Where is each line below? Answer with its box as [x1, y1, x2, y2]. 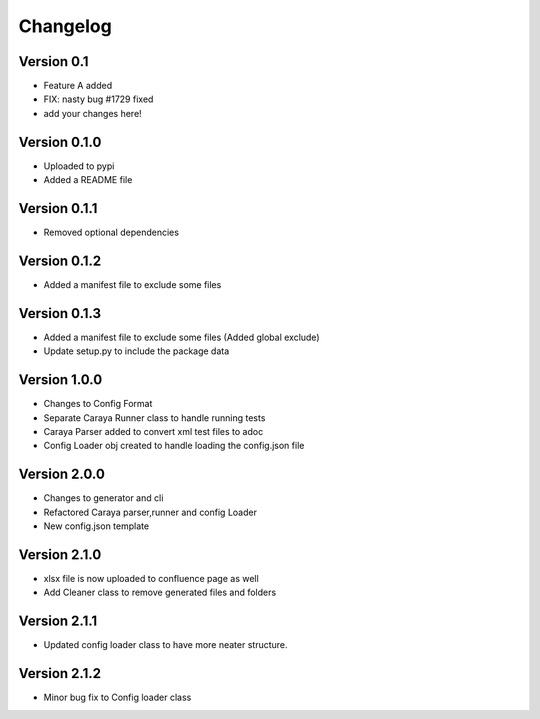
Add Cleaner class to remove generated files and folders [43, 586, 277, 599]
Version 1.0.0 [18, 371, 103, 389]
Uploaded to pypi [43, 160, 115, 172]
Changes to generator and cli [43, 492, 164, 504]
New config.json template [43, 520, 150, 532]
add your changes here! [43, 107, 142, 119]
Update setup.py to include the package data [43, 345, 230, 357]
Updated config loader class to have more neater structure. [43, 639, 289, 651]
